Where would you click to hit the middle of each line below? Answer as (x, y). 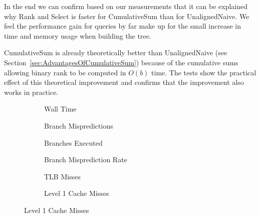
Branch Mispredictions (79, 125)
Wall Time (60, 109)
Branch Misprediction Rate (86, 159)
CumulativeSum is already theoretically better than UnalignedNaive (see (116, 52)
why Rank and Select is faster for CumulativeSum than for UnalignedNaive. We (127, 16)
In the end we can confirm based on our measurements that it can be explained (126, 6)
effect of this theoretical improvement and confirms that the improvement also (124, 82)
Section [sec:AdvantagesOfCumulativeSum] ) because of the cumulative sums (121, 62)
